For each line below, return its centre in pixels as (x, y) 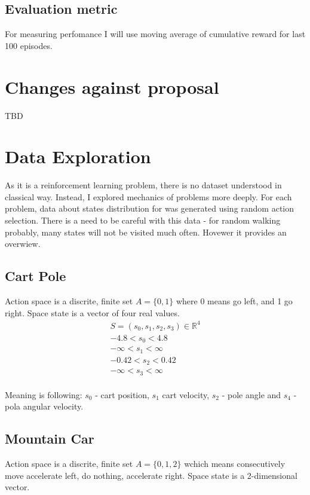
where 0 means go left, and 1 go (234, 301)
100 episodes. (29, 45)
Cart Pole (36, 276)
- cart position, (122, 394)
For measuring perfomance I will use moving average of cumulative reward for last (155, 34)
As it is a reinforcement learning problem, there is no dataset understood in (143, 185)
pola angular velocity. (44, 406)
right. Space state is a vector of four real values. (92, 312)
